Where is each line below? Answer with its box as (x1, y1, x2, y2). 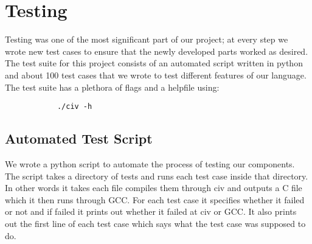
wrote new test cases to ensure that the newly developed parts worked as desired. (5, 44, 308, 57)
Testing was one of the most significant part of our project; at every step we (5, 33, 288, 46)
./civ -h (57, 102, 92, 111)
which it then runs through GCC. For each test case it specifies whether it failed (5, 193, 305, 206)
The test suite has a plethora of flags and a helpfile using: (5, 80, 220, 93)
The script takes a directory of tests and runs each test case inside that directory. (5, 169, 308, 182)
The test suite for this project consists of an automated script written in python (5, 57, 303, 69)
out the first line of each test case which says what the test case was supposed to (5, 217, 306, 229)
